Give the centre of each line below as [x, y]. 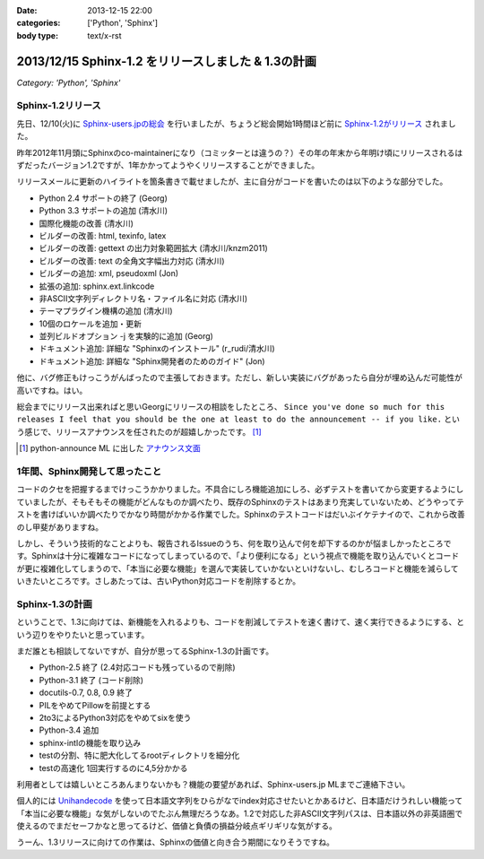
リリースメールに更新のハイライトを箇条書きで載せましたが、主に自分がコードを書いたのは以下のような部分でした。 [232, 182]
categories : [39, 23]
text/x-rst [104, 35]
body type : [37, 35]
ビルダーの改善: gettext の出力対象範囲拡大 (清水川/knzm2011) [153, 248]
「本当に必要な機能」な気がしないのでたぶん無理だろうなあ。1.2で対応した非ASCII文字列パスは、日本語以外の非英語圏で [240, 813]
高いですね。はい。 [52, 390]
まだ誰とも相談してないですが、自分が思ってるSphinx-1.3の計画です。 [145, 651]
